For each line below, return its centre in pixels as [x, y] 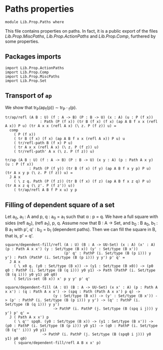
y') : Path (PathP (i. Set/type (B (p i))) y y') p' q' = [65, 257]
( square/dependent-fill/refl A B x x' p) [57, 343]
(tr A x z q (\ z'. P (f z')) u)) [40, 186]
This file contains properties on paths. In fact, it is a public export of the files [81, 31]
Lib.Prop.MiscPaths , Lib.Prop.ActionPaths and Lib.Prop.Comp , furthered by [81, 36]
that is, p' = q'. [19, 235]
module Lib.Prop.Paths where [35, 22]
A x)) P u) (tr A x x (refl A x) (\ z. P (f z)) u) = [61, 126]
